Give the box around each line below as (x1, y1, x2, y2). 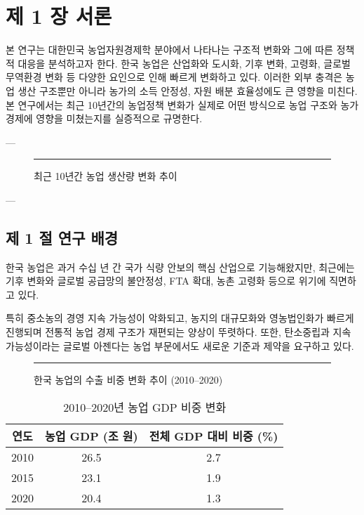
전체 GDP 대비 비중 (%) (149, 427, 278, 444)
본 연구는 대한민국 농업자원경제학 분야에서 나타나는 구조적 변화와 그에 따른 (6, 42, 333, 57)
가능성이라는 (6, 338, 60, 353)
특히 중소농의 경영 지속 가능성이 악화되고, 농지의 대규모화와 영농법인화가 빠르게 (6, 311, 354, 325)
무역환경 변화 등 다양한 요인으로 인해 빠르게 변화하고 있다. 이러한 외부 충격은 (6, 70, 343, 84)
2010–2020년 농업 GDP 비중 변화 (63, 398, 227, 415)
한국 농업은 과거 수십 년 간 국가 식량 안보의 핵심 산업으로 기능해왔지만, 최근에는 (6, 259, 355, 274)
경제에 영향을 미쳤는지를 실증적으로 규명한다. (6, 111, 203, 126)
